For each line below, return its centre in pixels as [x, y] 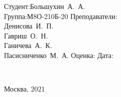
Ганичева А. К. [28, 45]
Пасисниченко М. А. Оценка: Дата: [59, 55]
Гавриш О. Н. [26, 35]
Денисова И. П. [29, 26]
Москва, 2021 [24, 89]
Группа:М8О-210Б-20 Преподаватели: [61, 16]
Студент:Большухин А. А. [45, 6]
